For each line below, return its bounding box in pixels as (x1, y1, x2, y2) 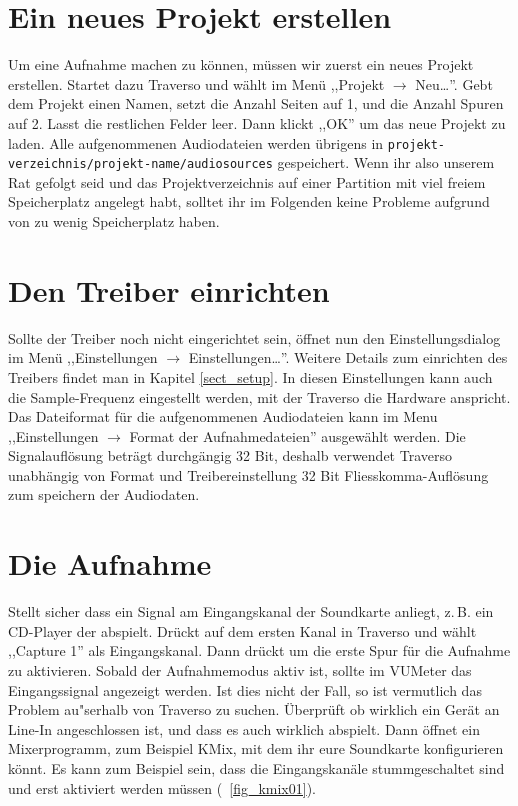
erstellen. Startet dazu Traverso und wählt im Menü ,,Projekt (8, 73, 385, 94)
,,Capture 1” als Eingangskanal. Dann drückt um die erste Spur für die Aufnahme (8, 640, 511, 661)
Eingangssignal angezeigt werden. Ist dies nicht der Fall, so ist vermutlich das (8, 679, 482, 700)
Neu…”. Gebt (415, 73, 493, 94)
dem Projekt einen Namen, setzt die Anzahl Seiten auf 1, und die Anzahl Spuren (8, 93, 504, 114)
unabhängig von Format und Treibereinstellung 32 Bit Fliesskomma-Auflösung (8, 464, 489, 485)
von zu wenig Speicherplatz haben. (8, 211, 220, 231)
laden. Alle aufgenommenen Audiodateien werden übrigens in (8, 132, 384, 153)
